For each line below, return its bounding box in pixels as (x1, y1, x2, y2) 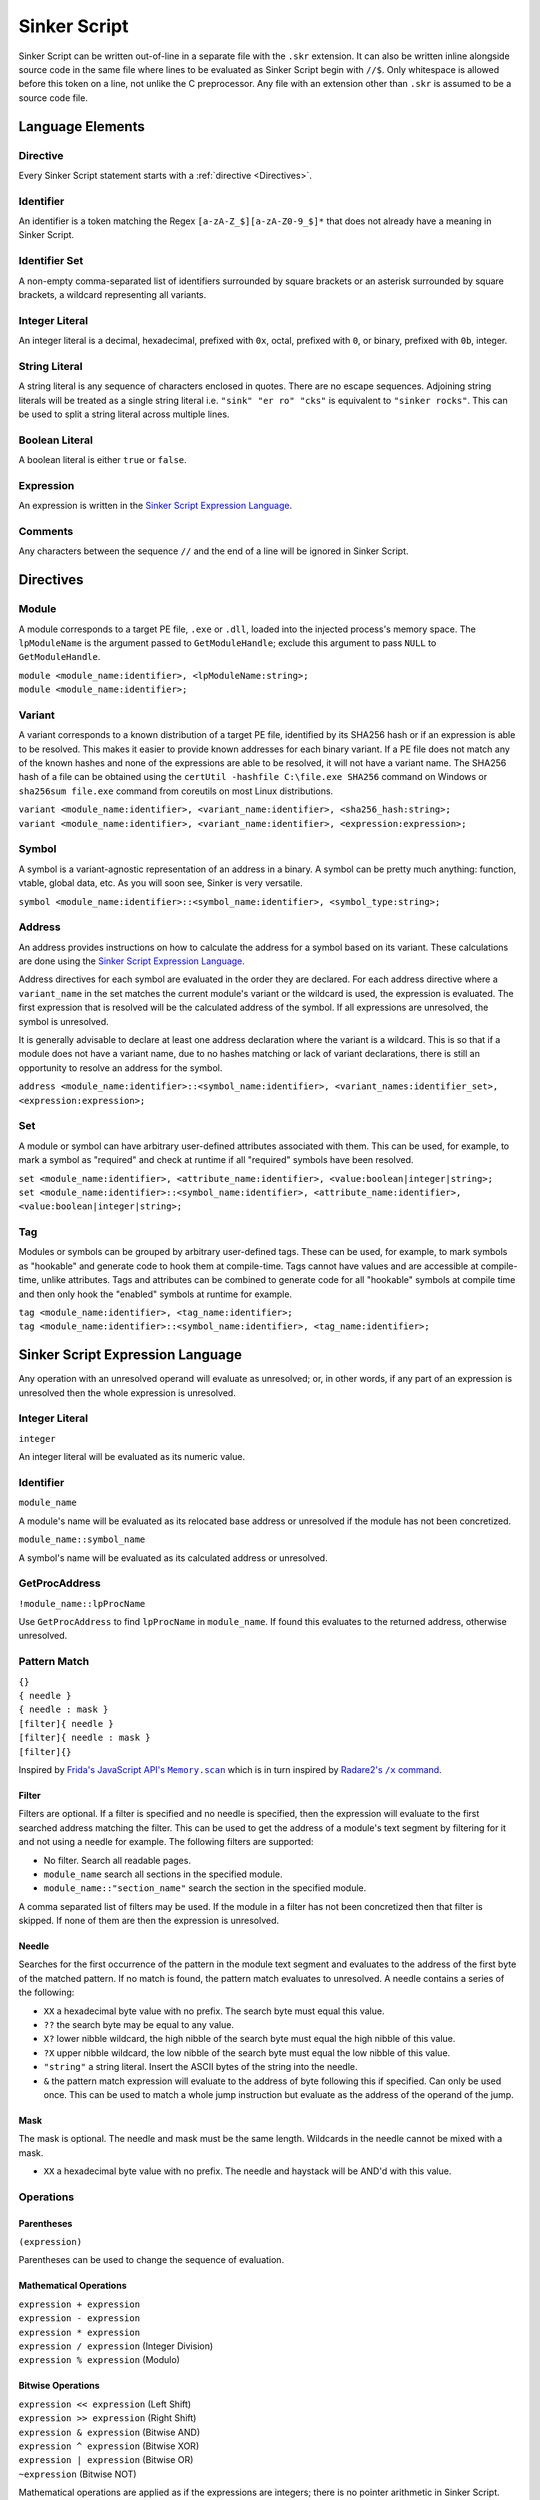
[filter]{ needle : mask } (18, 1732, 151, 1744)
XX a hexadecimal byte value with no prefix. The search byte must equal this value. (43, 2005, 385, 2017)
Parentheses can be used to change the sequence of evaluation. (18, 2254, 285, 2266)
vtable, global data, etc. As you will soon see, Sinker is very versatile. (18, 877, 304, 889)
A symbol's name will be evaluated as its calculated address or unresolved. (18, 1551, 329, 1564)
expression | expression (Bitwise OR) (18, 2454, 194, 2466)
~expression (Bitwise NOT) (18, 2468, 137, 2480)
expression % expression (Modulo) (18, 2354, 180, 2366)
